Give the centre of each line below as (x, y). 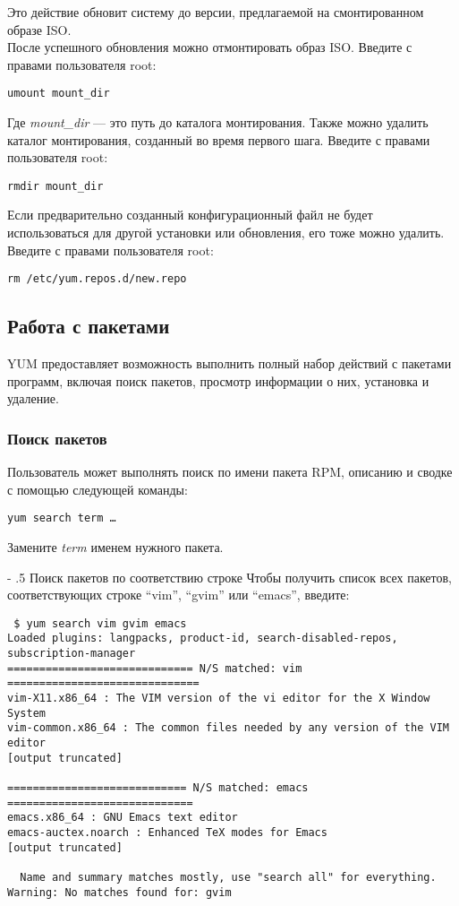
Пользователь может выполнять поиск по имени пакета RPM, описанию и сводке (230, 472)
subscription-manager (72, 654)
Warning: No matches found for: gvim (119, 892)
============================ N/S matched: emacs (158, 787)
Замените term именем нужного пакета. (115, 546)
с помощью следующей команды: (98, 489)
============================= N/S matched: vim (155, 668)
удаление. (33, 398)
